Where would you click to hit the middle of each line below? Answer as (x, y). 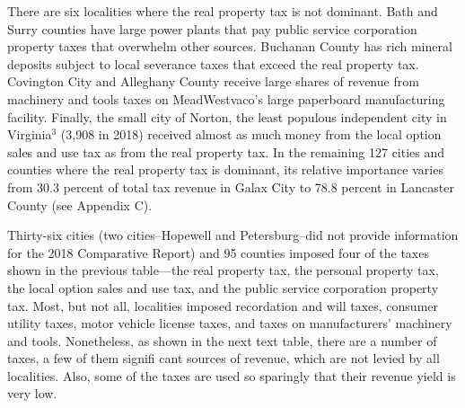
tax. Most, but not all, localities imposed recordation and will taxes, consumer (223, 305)
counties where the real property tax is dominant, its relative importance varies (225, 169)
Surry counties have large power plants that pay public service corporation (212, 28)
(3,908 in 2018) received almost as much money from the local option (251, 134)
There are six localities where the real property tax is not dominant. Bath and (223, 11)
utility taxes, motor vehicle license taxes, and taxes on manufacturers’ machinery (230, 323)
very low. (32, 393)
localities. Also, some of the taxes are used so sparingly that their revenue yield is (232, 375)
